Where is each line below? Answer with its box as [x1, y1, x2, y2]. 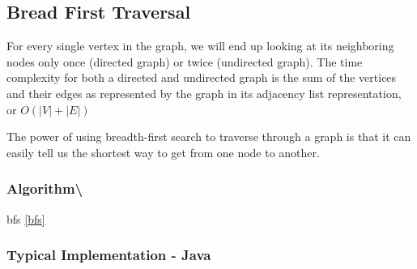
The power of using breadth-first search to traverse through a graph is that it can [6, 128, 411, 145]
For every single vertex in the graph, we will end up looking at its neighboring [6, 37, 394, 54]
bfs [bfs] [6, 210, 45, 227]
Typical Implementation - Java [6, 245, 211, 265]
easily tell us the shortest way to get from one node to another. [6, 143, 320, 160]
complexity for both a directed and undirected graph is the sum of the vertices [6, 69, 397, 86]
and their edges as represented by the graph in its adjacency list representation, [6, 84, 402, 101]
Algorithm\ [6, 178, 83, 199]
